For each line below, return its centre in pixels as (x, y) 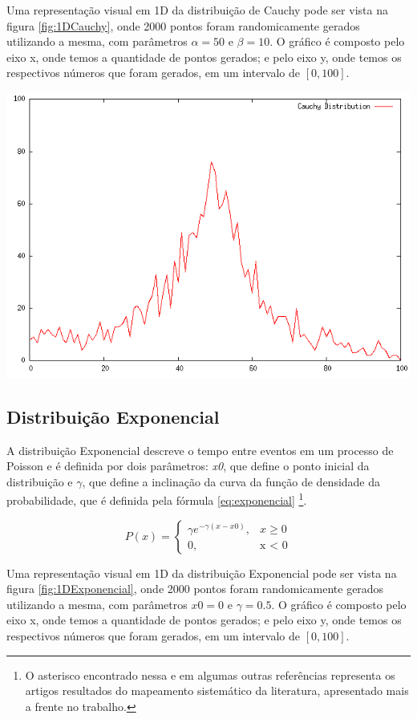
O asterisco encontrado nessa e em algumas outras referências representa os (210, 674)
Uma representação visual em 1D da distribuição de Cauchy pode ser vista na (197, 10)
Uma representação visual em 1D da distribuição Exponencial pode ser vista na (202, 573)
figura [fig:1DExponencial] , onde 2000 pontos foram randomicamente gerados (195, 589)
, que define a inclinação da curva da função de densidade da (231, 481)
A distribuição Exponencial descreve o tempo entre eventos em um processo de (200, 450)
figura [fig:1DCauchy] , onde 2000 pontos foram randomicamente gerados (183, 25)
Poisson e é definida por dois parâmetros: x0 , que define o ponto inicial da (188, 466)
